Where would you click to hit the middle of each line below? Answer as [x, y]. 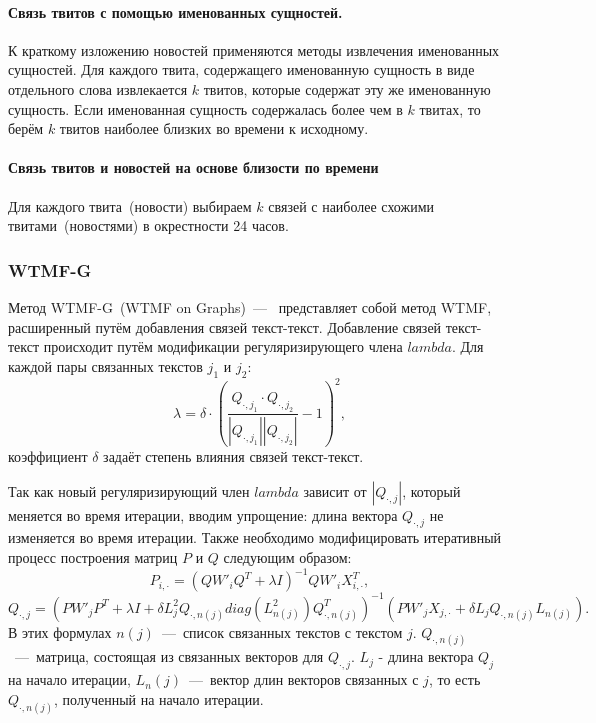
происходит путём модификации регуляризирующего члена [223, 346]
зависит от [335, 490]
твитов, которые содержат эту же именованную [347, 88]
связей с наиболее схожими [351, 205]
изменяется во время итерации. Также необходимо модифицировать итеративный [255, 537]
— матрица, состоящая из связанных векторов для [169, 656]
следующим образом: [287, 556]
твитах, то [450, 108]
